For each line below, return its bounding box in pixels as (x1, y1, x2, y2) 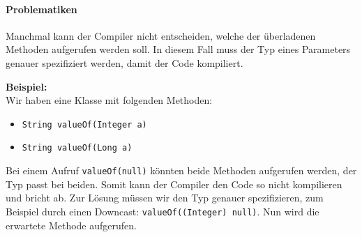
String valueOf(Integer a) (22, 119, 147, 130)
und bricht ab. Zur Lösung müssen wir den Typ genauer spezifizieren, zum (6, 190, 324, 205)
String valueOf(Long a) (22, 143, 133, 153)
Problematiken (6, 1, 77, 16)
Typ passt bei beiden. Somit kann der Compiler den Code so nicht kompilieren (6, 176, 342, 191)
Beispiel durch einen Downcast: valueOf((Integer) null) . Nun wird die (6, 204, 319, 218)
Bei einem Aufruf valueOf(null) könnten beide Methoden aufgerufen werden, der (6, 163, 357, 178)
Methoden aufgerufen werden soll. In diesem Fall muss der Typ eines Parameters (6, 42, 351, 56)
